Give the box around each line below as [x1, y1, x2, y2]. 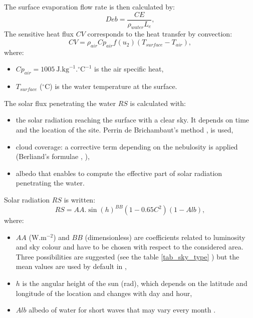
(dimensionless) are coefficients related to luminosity [85, 231, 245, 242]
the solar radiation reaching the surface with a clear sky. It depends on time [16, 114, 249, 125]
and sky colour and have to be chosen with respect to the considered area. [16, 241, 243, 252]
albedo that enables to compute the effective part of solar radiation [16, 167, 222, 178]
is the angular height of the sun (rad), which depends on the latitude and [22, 278, 247, 288]
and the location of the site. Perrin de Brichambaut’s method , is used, [16, 124, 233, 135]
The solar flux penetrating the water [4, 97, 116, 108]
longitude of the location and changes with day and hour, [16, 287, 192, 298]
